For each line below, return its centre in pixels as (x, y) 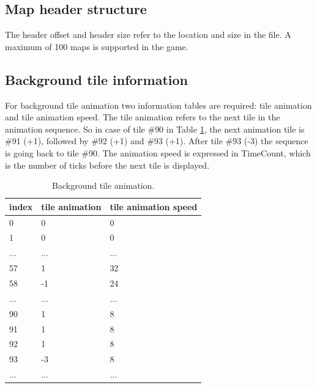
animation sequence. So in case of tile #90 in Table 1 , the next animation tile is (155, 129)
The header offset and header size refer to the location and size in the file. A (148, 35)
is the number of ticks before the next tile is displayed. (107, 165)
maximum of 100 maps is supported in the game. (97, 46)
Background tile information (96, 79)
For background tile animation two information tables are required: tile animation (158, 105)
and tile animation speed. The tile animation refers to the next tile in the (143, 117)
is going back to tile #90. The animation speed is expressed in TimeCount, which (158, 152)
